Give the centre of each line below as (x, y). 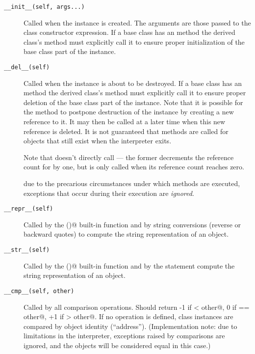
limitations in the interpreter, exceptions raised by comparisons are (124, 336)
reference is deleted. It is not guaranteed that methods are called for (126, 131)
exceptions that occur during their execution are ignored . (109, 193)
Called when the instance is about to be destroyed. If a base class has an (133, 83)
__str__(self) (27, 250)
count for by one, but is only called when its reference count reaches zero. (134, 167)
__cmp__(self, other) (39, 291)
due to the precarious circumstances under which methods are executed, (132, 183)
